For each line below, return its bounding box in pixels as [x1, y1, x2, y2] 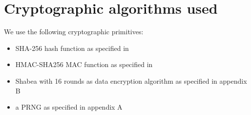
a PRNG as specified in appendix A [15, 102, 123, 112]
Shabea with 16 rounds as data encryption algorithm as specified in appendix [15, 75, 247, 86]
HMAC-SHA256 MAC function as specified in [15, 59, 153, 69]
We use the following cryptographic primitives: [4, 26, 144, 37]
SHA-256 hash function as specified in [15, 43, 129, 53]
